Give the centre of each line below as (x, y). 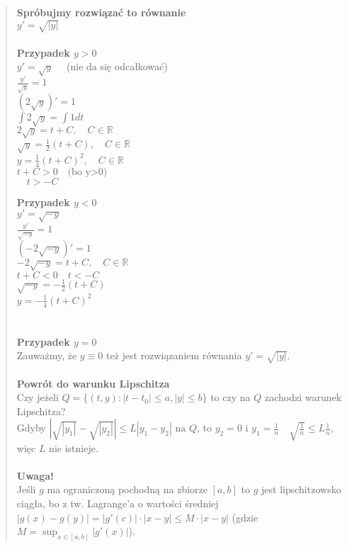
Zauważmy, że (47, 355)
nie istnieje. (74, 447)
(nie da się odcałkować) (117, 66)
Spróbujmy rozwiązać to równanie (101, 12)
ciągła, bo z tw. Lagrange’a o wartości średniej (118, 503)
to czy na (231, 397)
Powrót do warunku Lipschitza (93, 383)
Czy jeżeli (38, 397)
